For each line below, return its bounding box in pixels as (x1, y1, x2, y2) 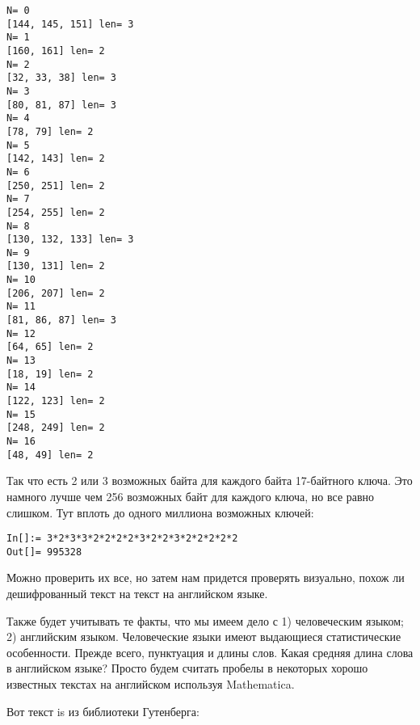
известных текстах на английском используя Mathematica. (6, 675, 295, 692)
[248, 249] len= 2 (6, 422, 105, 434)
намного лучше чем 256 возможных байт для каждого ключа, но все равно (6, 487, 375, 504)
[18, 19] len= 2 (6, 368, 94, 380)
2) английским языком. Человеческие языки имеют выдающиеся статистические (6, 628, 401, 645)
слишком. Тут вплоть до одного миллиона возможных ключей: (6, 504, 314, 521)
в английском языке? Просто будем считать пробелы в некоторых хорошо (6, 660, 368, 677)
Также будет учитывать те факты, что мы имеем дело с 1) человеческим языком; (6, 612, 404, 629)
